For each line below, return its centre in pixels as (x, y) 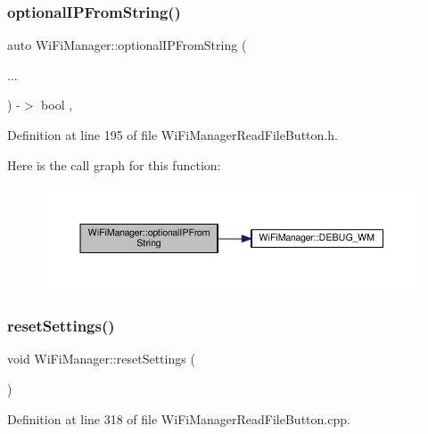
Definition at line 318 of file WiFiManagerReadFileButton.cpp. (179, 418)
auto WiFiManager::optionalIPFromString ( (127, 45)
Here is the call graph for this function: (114, 164)
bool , (57, 105)
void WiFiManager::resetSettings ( (101, 359)
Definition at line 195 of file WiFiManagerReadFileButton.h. (173, 135)
